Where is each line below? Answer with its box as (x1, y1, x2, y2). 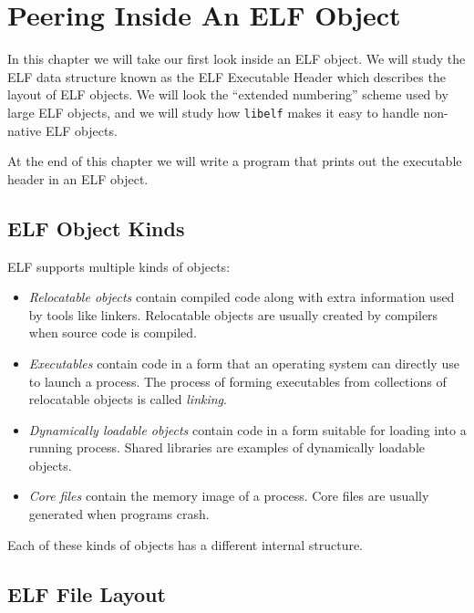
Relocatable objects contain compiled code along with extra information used (28, 287, 455, 306)
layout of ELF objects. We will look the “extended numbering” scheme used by (7, 85, 448, 104)
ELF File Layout (7, 579, 166, 608)
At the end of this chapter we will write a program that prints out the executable (7, 151, 462, 171)
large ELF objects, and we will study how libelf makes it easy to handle (7, 102, 419, 121)
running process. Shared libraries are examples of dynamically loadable (28, 438, 425, 457)
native (7, 120, 42, 140)
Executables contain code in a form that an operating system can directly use (28, 353, 459, 372)
